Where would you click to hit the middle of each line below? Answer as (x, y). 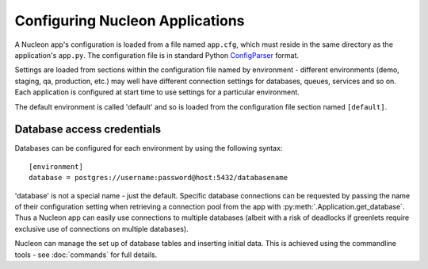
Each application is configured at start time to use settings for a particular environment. (157, 92)
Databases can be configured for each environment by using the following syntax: (149, 148)
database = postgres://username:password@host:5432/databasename (159, 178)
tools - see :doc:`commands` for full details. (86, 255)
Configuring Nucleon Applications (130, 21)
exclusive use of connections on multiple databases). (102, 229)
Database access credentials (88, 130)
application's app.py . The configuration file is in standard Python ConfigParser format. (157, 55)
